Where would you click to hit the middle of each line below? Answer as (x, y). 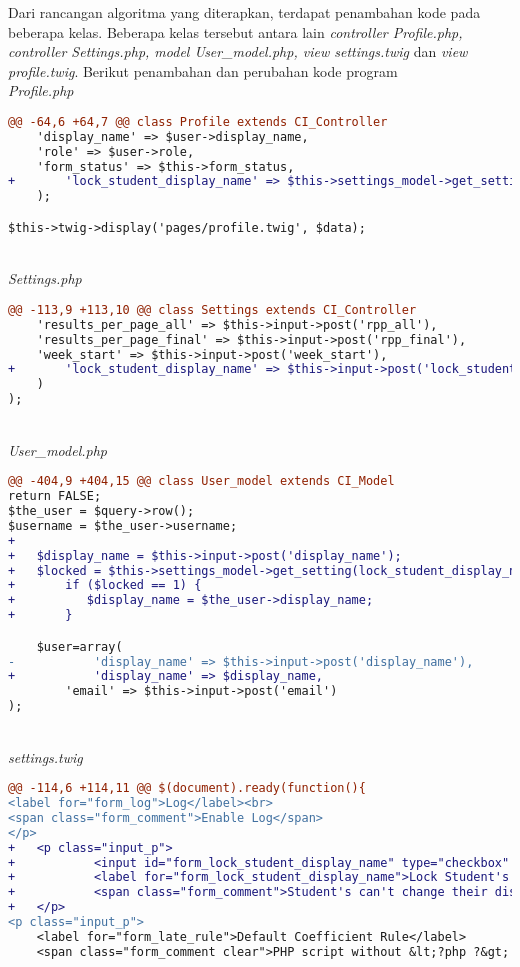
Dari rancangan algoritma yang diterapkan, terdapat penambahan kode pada (244, 12)
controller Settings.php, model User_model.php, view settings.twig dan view (238, 51)
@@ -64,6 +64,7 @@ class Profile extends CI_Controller (198, 121)
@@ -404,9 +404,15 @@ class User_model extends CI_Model (201, 481)
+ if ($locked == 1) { (105, 585)
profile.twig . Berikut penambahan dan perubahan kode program (203, 70)
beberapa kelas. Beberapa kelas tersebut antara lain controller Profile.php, (235, 31)
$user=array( (79, 646)
